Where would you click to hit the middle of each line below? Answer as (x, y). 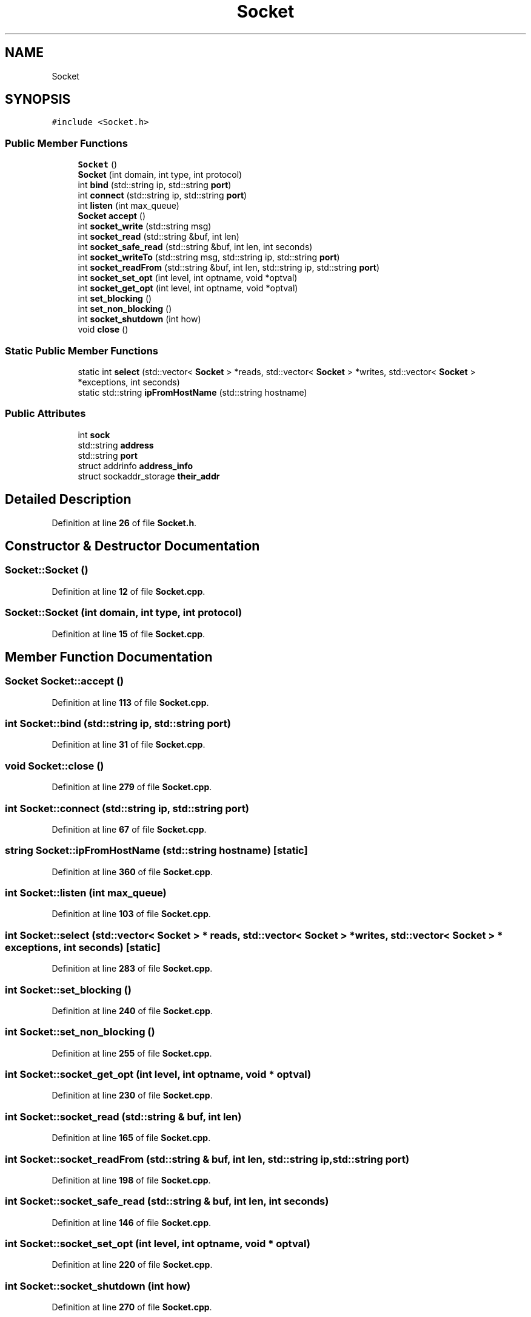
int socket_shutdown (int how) (139, 319)
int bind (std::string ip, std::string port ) (155, 185)
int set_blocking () (115, 299)
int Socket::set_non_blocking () (80, 1032)
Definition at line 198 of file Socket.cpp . (131, 1180)
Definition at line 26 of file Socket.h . (124, 523)
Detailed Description (68, 499)
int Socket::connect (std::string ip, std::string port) (127, 808)
